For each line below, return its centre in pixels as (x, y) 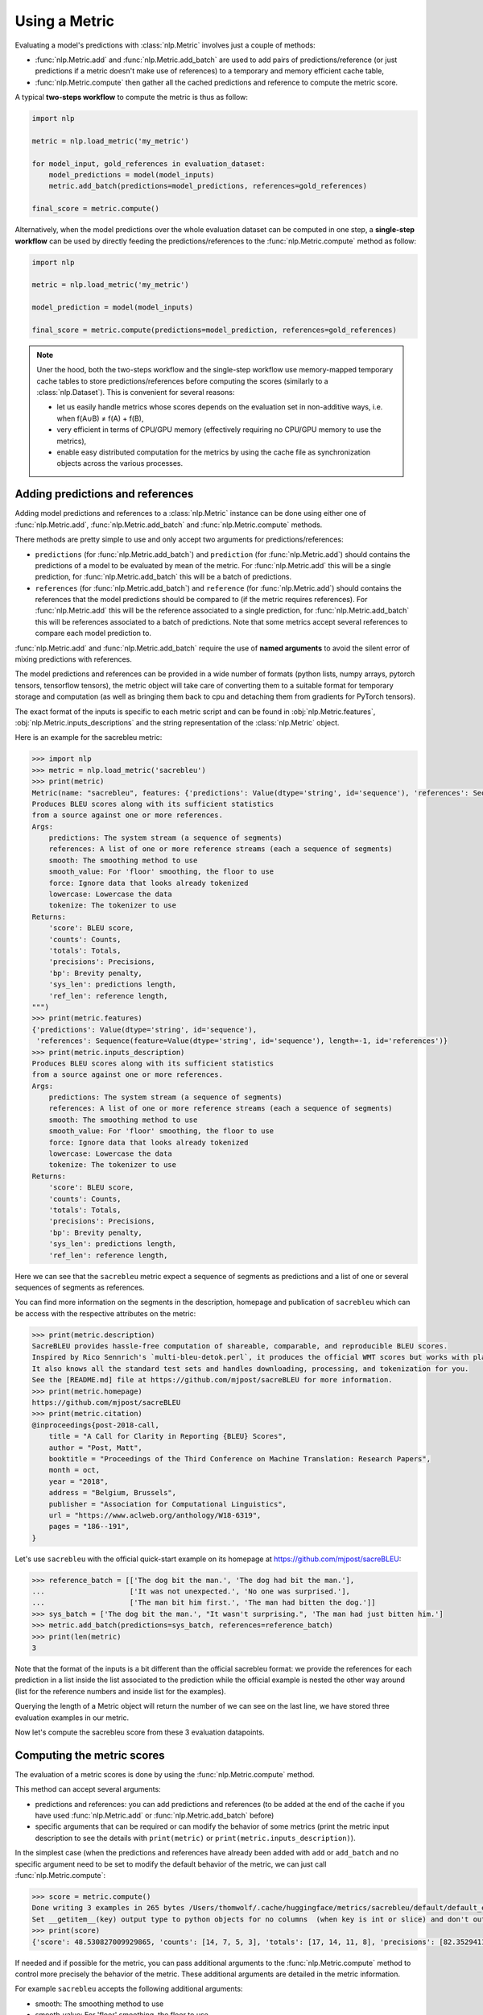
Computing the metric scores (90, 1755)
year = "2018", (78, 1481)
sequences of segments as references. (80, 1287)
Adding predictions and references (104, 494)
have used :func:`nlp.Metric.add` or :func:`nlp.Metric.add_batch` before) (155, 1816)
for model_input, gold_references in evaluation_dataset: (149, 164)
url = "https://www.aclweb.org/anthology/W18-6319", (155, 1515)
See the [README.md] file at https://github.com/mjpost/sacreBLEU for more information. (213, 1380)
